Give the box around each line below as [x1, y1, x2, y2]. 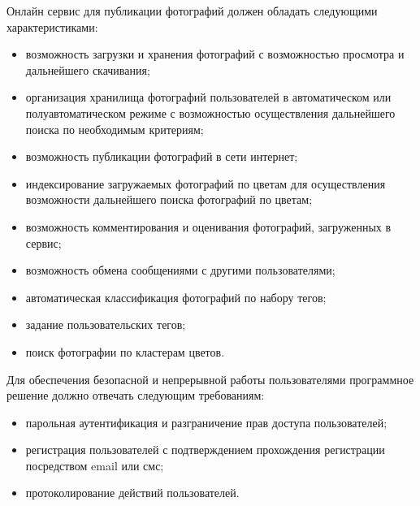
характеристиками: [6, 18, 98, 35]
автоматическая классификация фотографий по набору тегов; [25, 288, 327, 305]
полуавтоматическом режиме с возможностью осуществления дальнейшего [25, 104, 396, 121]
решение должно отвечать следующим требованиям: [6, 387, 265, 404]
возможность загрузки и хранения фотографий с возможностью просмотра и [25, 45, 405, 63]
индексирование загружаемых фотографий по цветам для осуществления [25, 175, 386, 192]
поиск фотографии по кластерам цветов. [25, 343, 225, 360]
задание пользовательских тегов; [25, 316, 186, 333]
